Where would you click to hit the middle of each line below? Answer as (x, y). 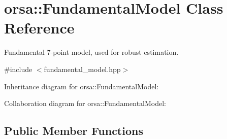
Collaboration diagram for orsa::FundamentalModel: (85, 103)
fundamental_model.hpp (82, 69)
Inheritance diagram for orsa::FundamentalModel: (82, 86)
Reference (39, 28)
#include (18, 69)
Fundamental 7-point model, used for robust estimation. (91, 52)
